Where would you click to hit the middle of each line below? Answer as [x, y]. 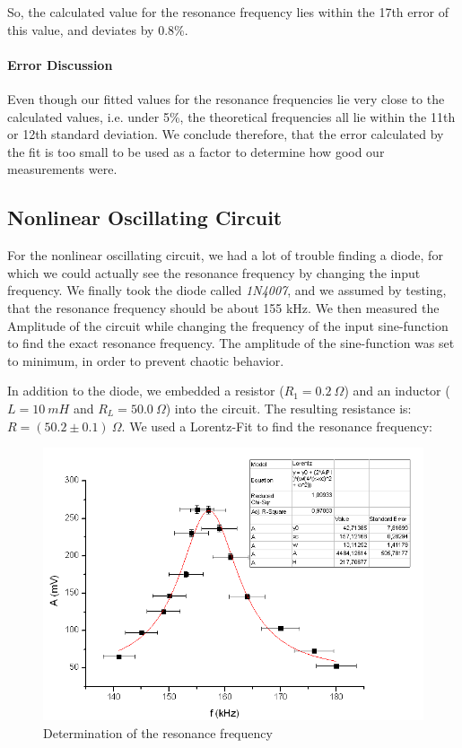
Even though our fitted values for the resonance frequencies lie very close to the [226, 98]
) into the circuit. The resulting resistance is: [288, 408]
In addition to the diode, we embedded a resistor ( [146, 391]
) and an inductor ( [397, 391]
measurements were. [62, 169]
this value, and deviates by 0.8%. [98, 29]
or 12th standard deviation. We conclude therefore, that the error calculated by [226, 134]
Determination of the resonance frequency [158, 733]
